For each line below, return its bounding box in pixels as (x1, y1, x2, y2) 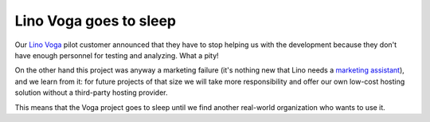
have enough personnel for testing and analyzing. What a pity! (14, 50, 219, 60)
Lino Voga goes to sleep (14, 12, 177, 30)
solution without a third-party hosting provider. (14, 88, 168, 97)
